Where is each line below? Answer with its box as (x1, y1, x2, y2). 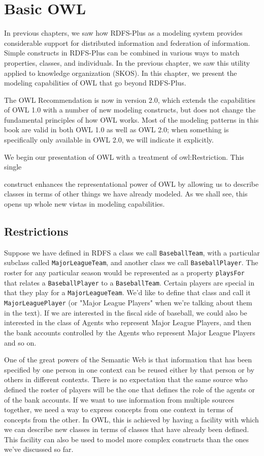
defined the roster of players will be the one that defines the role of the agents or (4, 384, 255, 394)
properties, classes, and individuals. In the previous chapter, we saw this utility (4, 57, 250, 68)
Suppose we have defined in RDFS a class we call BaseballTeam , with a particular (4, 247, 260, 258)
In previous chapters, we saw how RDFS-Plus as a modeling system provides (4, 27, 243, 38)
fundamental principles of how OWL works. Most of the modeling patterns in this (4, 114, 259, 125)
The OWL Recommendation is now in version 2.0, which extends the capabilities (4, 94, 255, 105)
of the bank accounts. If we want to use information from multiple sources (4, 394, 235, 405)
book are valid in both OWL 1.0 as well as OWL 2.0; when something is (4, 124, 229, 135)
